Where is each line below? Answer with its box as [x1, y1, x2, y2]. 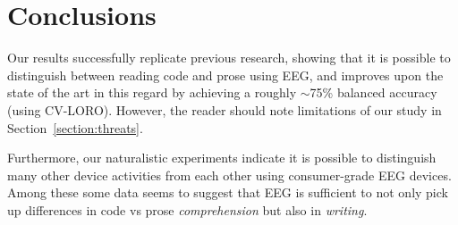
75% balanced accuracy [310, 83, 437, 102]
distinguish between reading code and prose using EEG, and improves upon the [7, 65, 444, 84]
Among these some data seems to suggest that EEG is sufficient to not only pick [7, 183, 448, 202]
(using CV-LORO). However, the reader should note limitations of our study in [7, 100, 442, 119]
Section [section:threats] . [7, 118, 143, 137]
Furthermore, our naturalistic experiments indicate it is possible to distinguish [7, 148, 437, 167]
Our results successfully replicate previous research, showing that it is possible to [7, 48, 451, 67]
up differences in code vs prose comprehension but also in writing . [7, 200, 368, 219]
